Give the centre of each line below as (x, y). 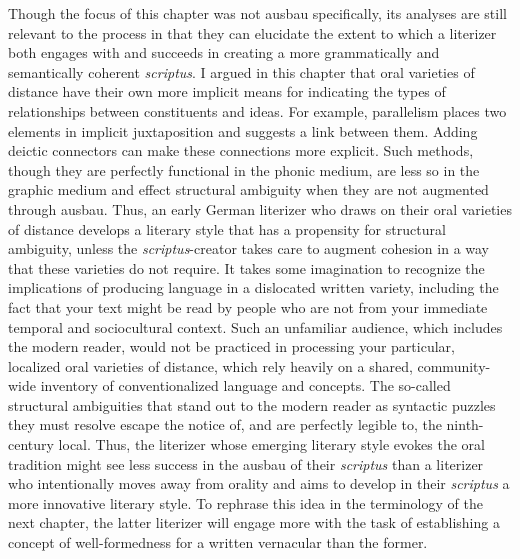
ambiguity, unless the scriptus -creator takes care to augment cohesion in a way (249, 248)
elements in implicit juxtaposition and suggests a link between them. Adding (243, 130)
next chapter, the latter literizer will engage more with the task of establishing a (254, 522)
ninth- (465, 424)
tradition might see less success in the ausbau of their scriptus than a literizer (246, 463)
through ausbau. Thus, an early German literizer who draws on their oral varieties (260, 208)
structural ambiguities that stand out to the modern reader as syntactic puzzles (252, 404)
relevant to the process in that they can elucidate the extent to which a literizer (252, 32)
